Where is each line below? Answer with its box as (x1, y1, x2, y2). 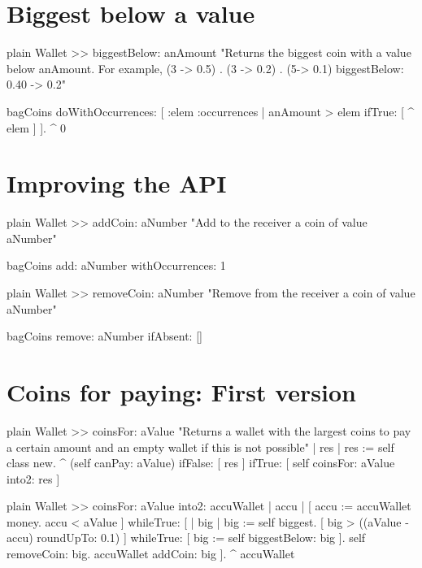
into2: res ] (7, 470, 60, 487)
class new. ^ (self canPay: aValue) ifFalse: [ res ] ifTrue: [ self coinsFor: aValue (7, 454, 395, 471)
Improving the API (7, 167, 227, 200)
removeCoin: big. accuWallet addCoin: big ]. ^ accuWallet (7, 545, 295, 562)
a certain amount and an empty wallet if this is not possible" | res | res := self (7, 438, 394, 455)
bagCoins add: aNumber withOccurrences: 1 (7, 257, 226, 274)
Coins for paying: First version (7, 375, 356, 408)
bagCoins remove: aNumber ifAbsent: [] (7, 327, 202, 345)
